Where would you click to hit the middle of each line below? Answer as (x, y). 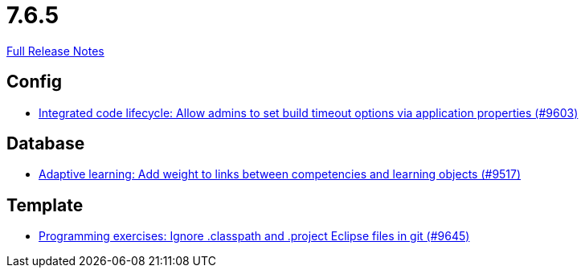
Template (45, 205)
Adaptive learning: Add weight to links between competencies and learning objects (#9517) (280, 174)
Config (34, 82)
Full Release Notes (55, 51)
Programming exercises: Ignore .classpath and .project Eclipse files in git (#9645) (254, 236)
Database (46, 144)
